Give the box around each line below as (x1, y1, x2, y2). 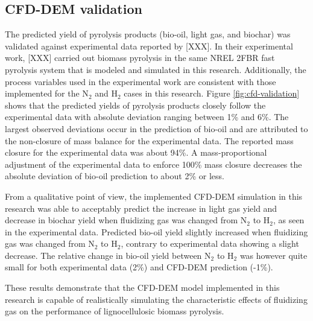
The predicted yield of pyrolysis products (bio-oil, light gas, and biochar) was (5, 28, 291, 40)
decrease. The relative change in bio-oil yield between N (5, 249, 211, 261)
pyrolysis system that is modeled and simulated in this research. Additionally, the (5, 63, 306, 75)
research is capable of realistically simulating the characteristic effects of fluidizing (5, 293, 308, 305)
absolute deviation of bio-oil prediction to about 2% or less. (5, 170, 224, 182)
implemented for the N (5, 87, 89, 100)
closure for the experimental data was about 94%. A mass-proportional (5, 146, 267, 159)
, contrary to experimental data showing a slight (121, 237, 299, 250)
